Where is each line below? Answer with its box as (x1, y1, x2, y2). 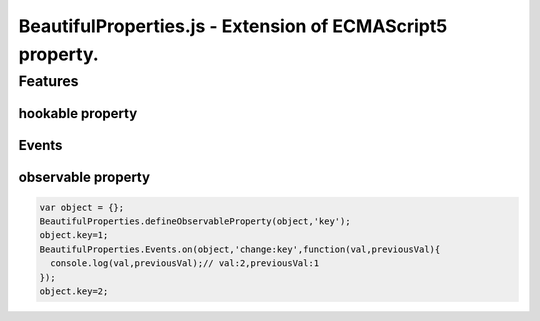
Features (18, 72, 79, 90)
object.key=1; (39, 230, 109, 241)
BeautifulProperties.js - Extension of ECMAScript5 (18, 15, 448, 37)
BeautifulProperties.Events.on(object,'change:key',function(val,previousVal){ (39, 243, 441, 255)
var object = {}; (39, 201, 125, 213)
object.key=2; (39, 285, 109, 297)
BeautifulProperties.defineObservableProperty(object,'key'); (39, 216, 351, 227)
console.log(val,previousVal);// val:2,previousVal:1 (50, 258, 320, 269)
